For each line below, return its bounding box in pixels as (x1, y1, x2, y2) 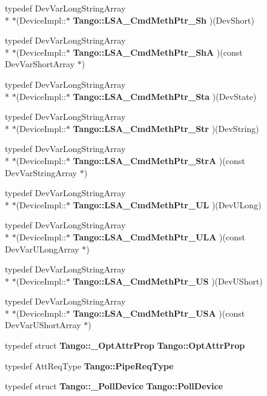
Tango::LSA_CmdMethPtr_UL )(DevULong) (73, 198, 262, 211)
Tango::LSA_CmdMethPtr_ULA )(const (73, 230, 245, 243)
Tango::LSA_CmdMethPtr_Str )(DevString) (73, 122, 259, 134)
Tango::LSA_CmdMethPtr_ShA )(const (73, 45, 243, 58)
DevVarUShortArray (5, 318, 81, 331)
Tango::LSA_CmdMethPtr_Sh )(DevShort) (73, 13, 254, 26)
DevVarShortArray (5, 58, 75, 70)
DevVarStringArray (5, 166, 77, 179)
